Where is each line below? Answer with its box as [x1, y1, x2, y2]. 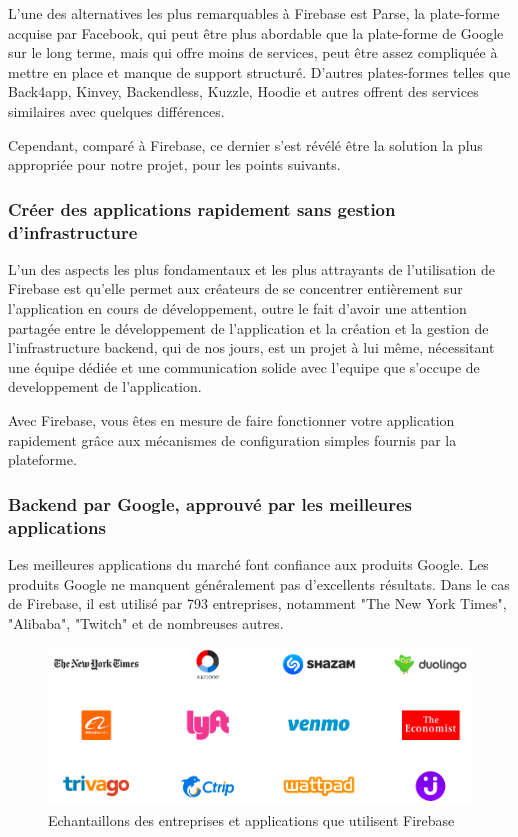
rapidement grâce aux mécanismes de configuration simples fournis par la [8, 429, 457, 450]
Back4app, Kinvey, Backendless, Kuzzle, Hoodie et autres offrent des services [8, 81, 479, 102]
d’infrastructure [8, 219, 138, 244]
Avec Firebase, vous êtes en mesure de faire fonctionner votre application [8, 410, 455, 431]
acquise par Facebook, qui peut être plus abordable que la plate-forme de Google [8, 22, 504, 43]
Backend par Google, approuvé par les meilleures [8, 491, 412, 516]
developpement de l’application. [8, 376, 202, 397]
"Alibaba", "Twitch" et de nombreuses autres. [8, 612, 284, 633]
